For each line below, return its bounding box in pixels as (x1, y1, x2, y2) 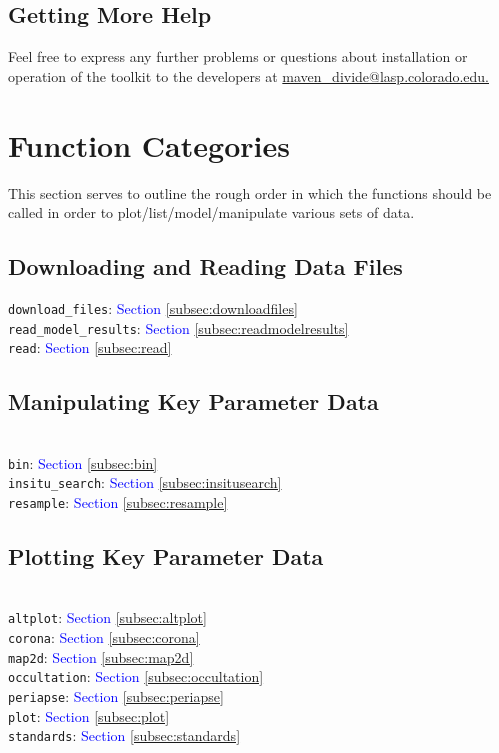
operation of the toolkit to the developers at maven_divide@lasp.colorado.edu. (8, 65, 489, 86)
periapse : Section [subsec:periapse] (8, 686, 224, 707)
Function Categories (8, 124, 290, 165)
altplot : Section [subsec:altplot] (8, 607, 207, 628)
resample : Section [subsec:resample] (8, 491, 228, 512)
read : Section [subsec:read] (8, 337, 172, 358)
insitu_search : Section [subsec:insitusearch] (8, 472, 282, 493)
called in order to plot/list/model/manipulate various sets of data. (8, 202, 415, 223)
